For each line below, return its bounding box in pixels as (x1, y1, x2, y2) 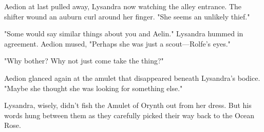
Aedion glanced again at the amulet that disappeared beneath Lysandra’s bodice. (4, 72, 260, 83)
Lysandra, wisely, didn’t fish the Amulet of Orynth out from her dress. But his (4, 100, 252, 111)
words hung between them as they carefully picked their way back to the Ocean (4, 109, 255, 120)
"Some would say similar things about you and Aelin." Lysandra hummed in (4, 28, 243, 39)
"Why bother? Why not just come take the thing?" (4, 55, 164, 66)
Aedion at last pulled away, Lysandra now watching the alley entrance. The (4, 1, 242, 11)
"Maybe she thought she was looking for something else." (4, 82, 183, 93)
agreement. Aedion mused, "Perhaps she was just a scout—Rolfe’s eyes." (4, 38, 231, 49)
